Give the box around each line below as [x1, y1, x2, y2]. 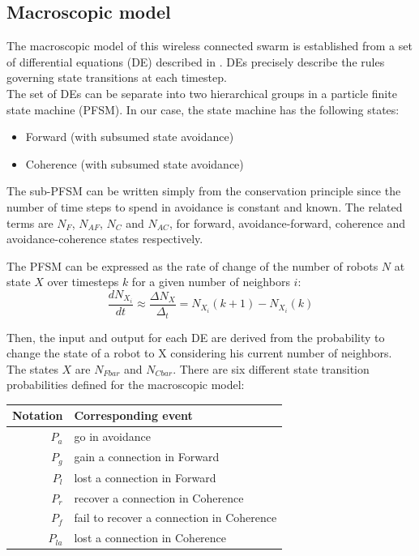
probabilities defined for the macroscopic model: [6, 376, 245, 393]
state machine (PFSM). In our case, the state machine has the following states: [6, 101, 400, 118]
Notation [12, 407, 63, 424]
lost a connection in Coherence [74, 529, 227, 546]
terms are [6, 214, 53, 231]
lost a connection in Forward [74, 468, 216, 485]
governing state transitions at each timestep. [6, 69, 227, 86]
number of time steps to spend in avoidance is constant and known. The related [6, 198, 403, 215]
